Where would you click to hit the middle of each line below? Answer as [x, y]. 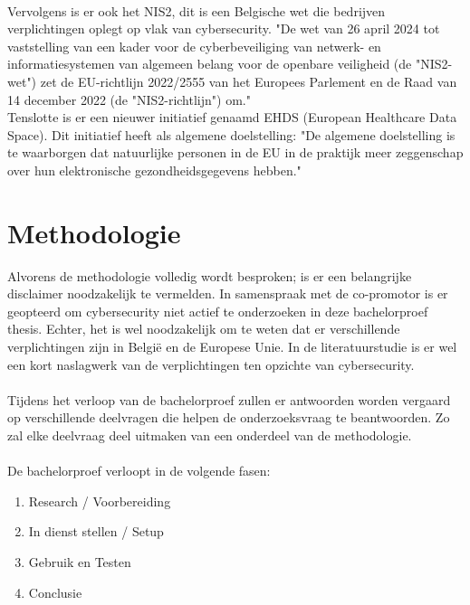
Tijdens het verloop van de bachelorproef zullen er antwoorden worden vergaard [229, 399]
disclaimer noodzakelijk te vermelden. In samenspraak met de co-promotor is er [228, 293]
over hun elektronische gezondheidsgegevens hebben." [154, 170]
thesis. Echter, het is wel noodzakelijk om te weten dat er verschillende [204, 329]
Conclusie [55, 592]
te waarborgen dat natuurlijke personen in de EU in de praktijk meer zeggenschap [235, 152]
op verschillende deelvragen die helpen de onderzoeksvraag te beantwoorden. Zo [229, 417]
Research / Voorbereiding [100, 501]
